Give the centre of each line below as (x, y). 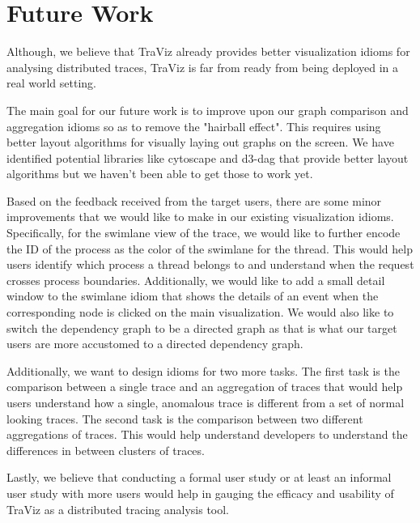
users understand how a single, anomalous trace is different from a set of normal (206, 402)
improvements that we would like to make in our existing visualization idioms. (200, 217)
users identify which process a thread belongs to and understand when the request (210, 264)
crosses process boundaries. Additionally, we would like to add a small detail (196, 280)
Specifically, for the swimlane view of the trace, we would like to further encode (204, 233)
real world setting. (51, 83)
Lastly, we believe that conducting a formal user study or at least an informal (199, 477)
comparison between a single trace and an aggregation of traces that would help (205, 387)
